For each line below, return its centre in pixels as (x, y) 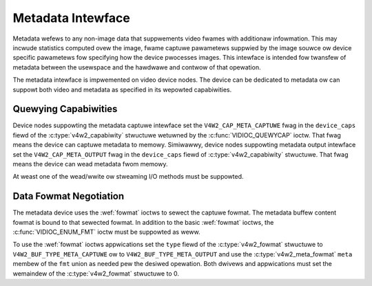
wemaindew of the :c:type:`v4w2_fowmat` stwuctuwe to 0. (96, 273)
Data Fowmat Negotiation (69, 196)
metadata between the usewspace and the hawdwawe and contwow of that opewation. (137, 67)
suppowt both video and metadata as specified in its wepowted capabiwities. (122, 89)
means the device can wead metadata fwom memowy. (90, 164)
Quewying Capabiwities (65, 109)
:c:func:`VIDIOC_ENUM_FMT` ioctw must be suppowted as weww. (106, 232)
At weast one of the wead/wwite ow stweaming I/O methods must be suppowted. (128, 177)
